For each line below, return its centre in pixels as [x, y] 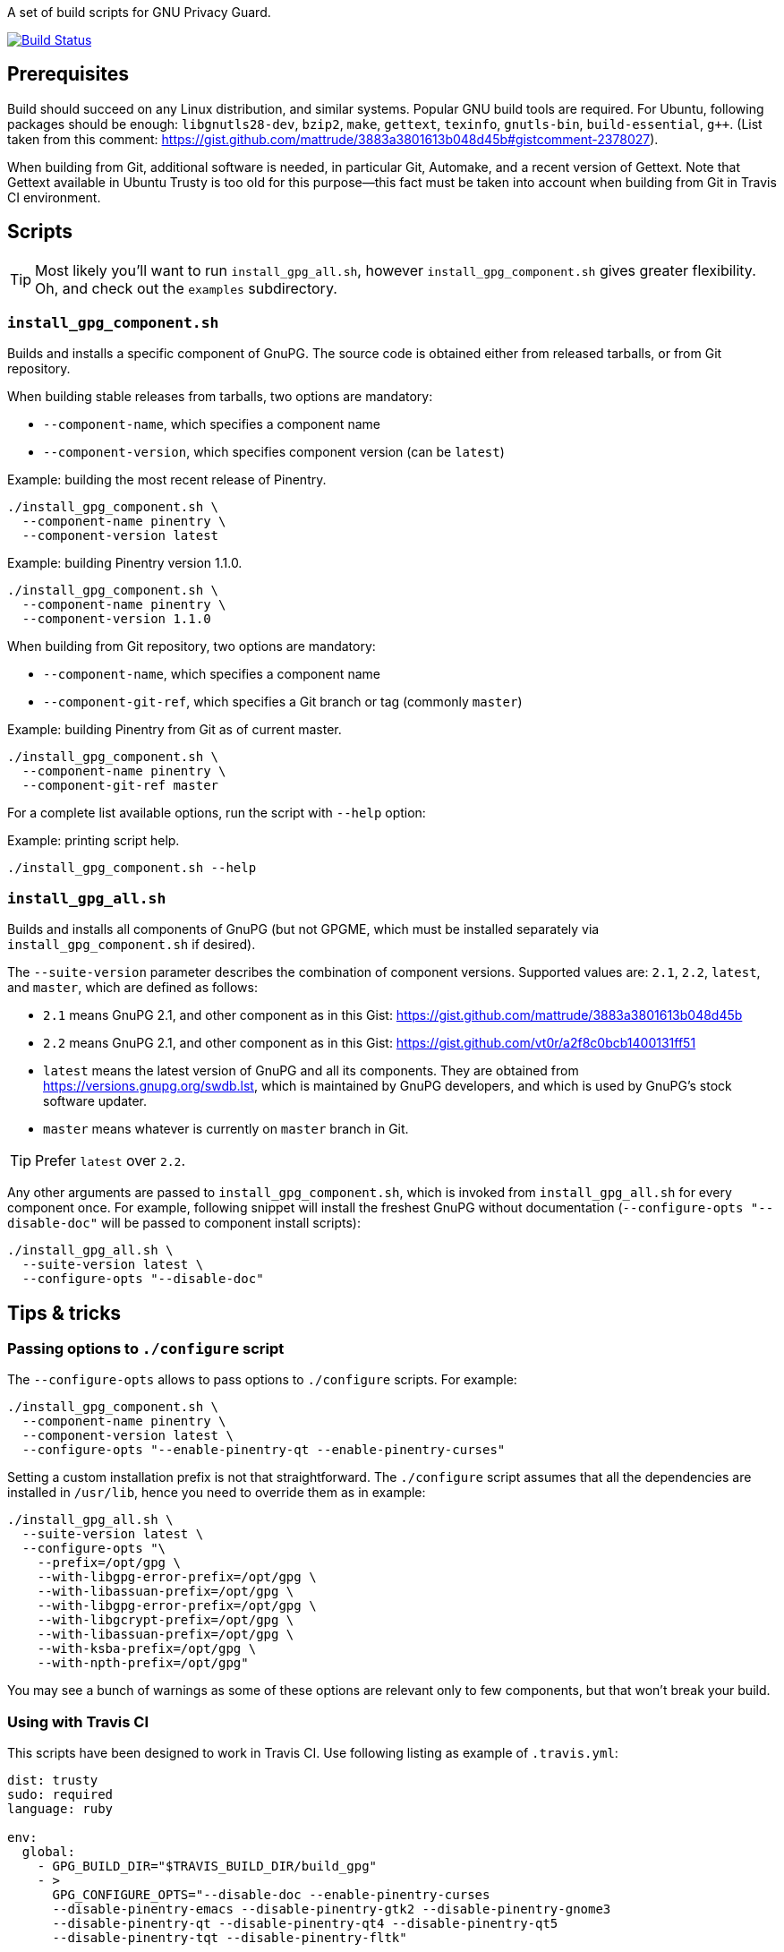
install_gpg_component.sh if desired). [132, 945]
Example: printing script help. [94, 841]
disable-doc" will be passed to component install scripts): [184, 1223]
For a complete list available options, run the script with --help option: [217, 813]
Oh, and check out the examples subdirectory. [186, 288]
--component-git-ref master [120, 786]
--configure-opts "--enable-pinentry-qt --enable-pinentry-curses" [264, 1450]
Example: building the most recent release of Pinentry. [167, 480]
